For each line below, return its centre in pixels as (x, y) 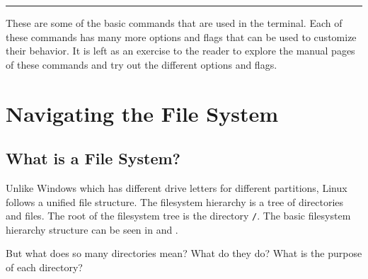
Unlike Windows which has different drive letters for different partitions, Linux (177, 187)
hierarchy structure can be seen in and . (92, 229)
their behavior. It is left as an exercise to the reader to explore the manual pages (180, 51)
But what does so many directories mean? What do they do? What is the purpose (184, 253)
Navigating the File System (142, 113)
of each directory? (44, 267)
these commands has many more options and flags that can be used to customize (181, 36)
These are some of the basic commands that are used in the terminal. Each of (174, 23)
